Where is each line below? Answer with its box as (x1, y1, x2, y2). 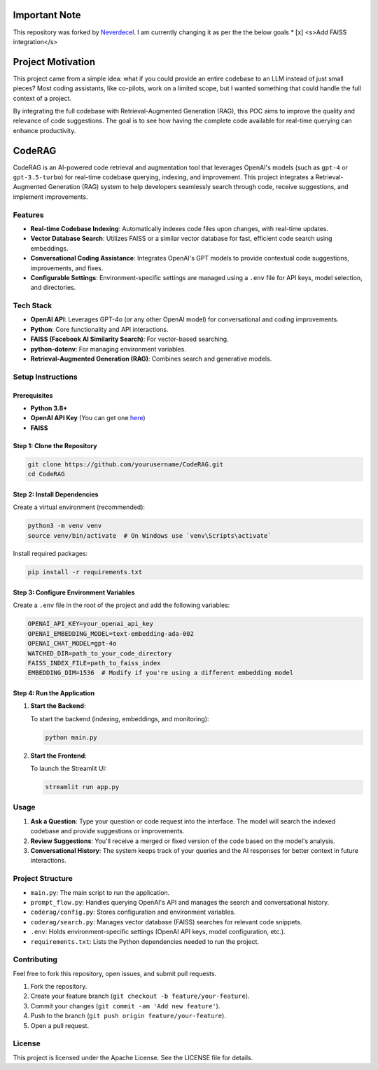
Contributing (13, 954, 57, 964)
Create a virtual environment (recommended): (13, 503, 146, 511)
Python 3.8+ (30, 403, 68, 412)
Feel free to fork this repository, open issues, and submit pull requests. (13, 969, 217, 978)
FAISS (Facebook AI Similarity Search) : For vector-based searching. (30, 335, 229, 343)
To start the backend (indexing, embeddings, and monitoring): (30, 714, 209, 723)
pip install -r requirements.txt (27, 568, 143, 576)
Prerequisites (13, 391, 53, 399)
